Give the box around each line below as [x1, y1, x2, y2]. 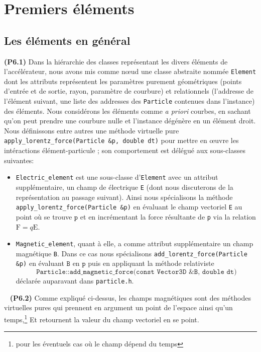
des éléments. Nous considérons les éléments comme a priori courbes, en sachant [4, 105, 251, 116]
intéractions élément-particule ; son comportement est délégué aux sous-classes [4, 145, 245, 156]
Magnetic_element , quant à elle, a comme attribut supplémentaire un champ [16, 238, 253, 249]
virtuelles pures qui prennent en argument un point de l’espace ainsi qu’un [4, 302, 233, 313]
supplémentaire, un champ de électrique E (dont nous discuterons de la [16, 181, 233, 192]
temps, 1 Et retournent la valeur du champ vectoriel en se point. [4, 312, 199, 324]
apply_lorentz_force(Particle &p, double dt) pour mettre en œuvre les [4, 135, 239, 146]
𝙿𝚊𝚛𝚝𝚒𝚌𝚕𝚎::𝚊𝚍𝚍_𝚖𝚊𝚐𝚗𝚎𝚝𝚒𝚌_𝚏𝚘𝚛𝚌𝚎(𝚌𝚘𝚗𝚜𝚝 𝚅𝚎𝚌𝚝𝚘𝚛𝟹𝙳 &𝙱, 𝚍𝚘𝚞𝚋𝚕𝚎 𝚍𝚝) [36, 268, 237, 276]
